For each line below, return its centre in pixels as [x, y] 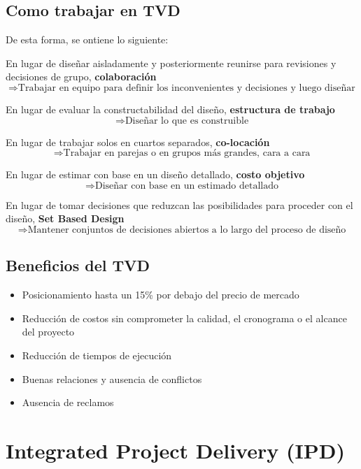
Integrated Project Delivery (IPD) [175, 450]
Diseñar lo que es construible [187, 121]
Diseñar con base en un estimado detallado [187, 186]
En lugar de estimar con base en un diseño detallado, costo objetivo [155, 174]
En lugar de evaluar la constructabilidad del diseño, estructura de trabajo [170, 109]
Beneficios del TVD [78, 265]
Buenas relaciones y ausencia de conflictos [112, 378]
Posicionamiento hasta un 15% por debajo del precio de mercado [161, 295]
